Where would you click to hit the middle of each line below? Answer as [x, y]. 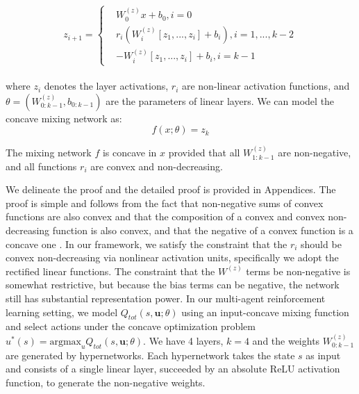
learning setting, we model [62, 312]
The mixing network [49, 153]
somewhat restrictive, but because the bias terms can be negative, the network [173, 285]
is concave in [130, 153]
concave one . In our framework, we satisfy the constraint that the [147, 244]
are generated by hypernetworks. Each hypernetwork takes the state [150, 355]
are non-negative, [315, 153]
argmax [65, 342]
